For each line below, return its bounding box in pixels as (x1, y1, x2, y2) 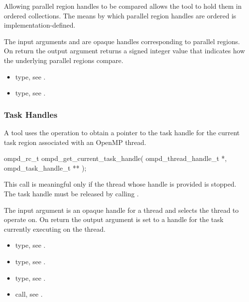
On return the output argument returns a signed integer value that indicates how (4, 46, 245, 56)
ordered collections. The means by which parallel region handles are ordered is (4, 10, 236, 20)
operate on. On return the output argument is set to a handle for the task (4, 214, 224, 224)
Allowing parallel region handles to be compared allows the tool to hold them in (4, 1, 242, 11)
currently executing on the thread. (4, 223, 106, 234)
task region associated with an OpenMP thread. (4, 137, 146, 147)
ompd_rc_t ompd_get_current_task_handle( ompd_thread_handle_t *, (4, 153, 227, 163)
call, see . (15, 289, 43, 299)
